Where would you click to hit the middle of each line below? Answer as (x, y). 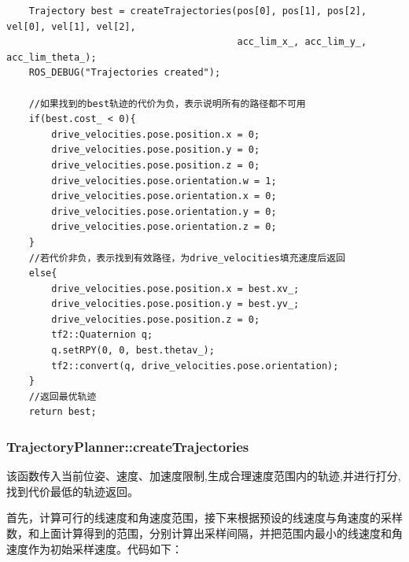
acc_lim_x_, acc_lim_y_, (302, 42)
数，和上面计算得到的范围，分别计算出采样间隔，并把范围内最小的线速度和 (199, 533)
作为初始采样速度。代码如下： (105, 548)
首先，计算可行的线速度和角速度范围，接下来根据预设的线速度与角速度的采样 (204, 518)
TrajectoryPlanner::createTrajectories (128, 446)
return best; (63, 412)
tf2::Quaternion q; (102, 335)
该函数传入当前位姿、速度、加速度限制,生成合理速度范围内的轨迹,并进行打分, (204, 476)
